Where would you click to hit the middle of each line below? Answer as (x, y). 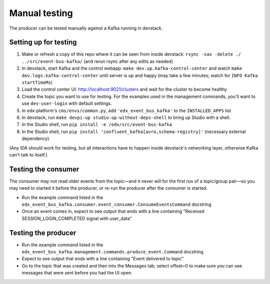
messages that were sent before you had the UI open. (77, 273)
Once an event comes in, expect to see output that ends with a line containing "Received (113, 211)
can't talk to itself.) (28, 155)
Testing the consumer (44, 169)
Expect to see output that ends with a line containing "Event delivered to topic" (103, 259)
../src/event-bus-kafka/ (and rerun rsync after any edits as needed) (97, 61)
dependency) (35, 138)
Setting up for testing (43, 42)
